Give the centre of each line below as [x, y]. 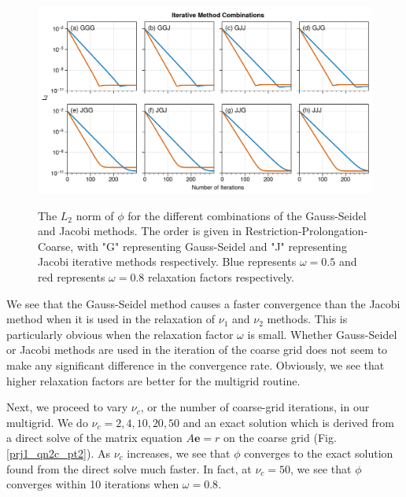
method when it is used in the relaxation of [111, 319]
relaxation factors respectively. [221, 277]
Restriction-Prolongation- [306, 231]
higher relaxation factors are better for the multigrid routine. [153, 380]
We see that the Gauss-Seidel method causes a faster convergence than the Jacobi [203, 303]
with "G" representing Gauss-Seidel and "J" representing [212, 246]
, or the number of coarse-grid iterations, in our [255, 407]
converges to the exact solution [319, 453]
